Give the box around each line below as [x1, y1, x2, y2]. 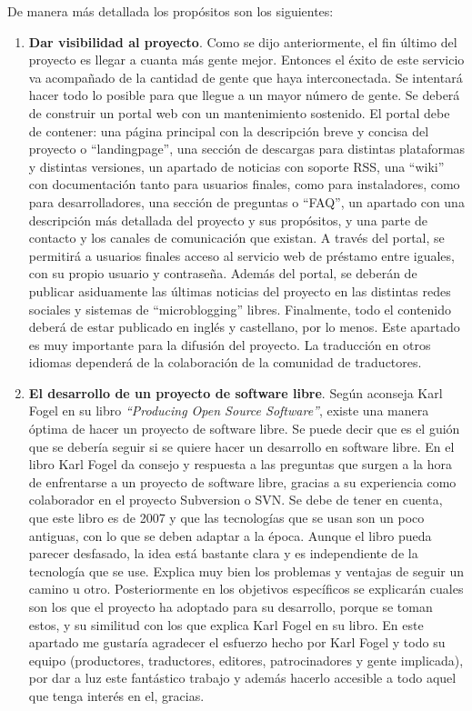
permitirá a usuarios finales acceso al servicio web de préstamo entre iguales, [28, 245, 455, 265]
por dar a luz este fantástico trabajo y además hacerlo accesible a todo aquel [28, 668, 457, 687]
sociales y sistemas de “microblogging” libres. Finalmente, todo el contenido [28, 299, 452, 318]
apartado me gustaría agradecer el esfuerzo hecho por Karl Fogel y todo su [28, 633, 446, 652]
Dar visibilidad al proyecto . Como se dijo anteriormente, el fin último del [28, 32, 457, 51]
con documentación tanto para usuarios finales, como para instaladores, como [28, 175, 460, 194]
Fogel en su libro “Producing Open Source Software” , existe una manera [28, 401, 429, 420]
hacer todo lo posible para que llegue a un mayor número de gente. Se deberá [28, 85, 460, 105]
